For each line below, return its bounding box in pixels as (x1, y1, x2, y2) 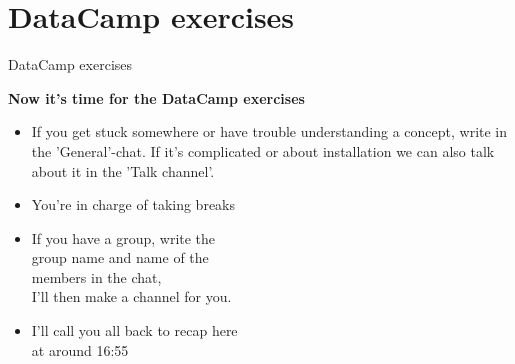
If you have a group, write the (31, 227, 216, 248)
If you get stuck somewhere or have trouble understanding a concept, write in (31, 121, 508, 142)
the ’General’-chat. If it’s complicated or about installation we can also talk (31, 140, 495, 161)
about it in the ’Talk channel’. (31, 160, 215, 181)
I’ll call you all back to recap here (31, 320, 238, 341)
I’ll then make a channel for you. (31, 286, 232, 307)
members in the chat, (31, 266, 162, 287)
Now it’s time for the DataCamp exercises (8, 87, 305, 108)
